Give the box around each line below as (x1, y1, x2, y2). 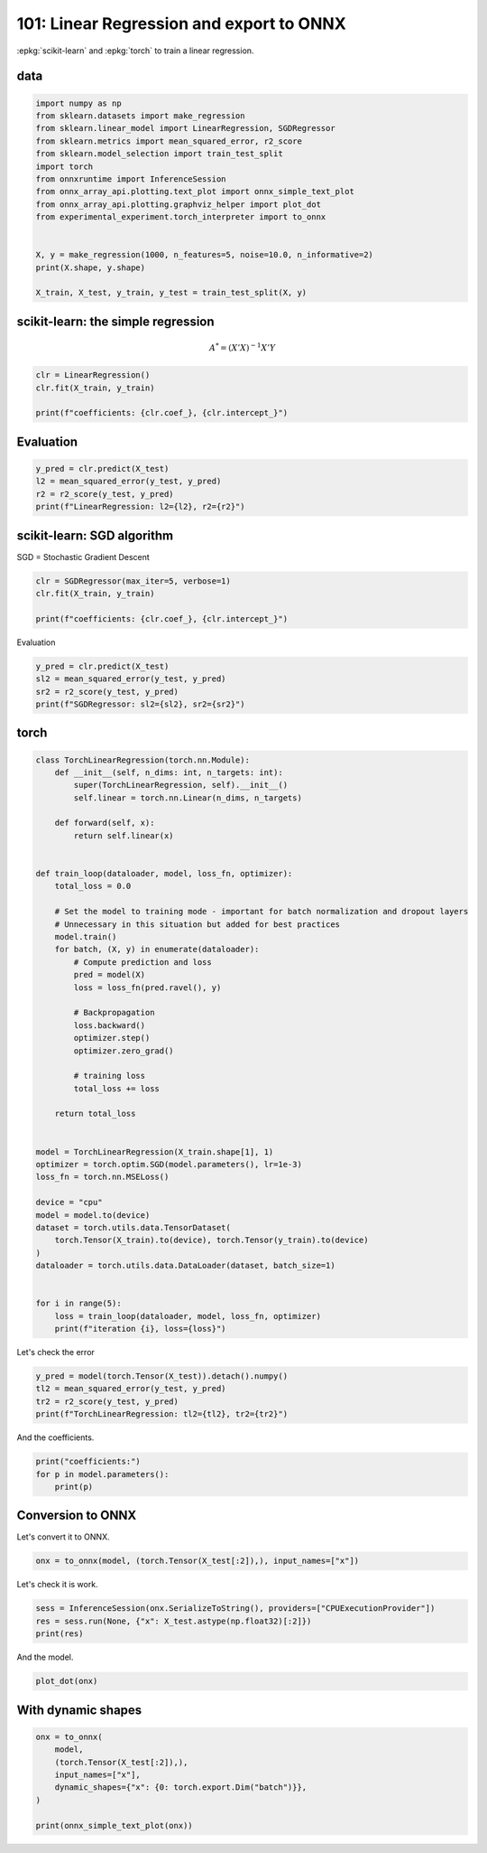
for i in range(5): (35, 1298, 122, 1309)
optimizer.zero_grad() (73, 1045, 175, 1056)
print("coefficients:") (35, 1456, 142, 1467)
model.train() (54, 931, 117, 941)
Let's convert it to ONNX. (16, 1531, 110, 1542)
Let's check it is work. (16, 1579, 98, 1590)
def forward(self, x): (54, 818, 155, 828)
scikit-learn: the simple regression (16, 314, 216, 329)
